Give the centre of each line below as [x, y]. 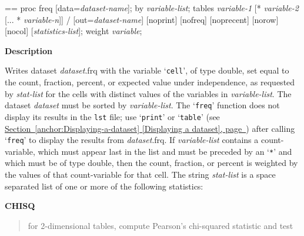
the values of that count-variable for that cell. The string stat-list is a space [140, 174]
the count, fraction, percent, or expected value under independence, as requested [150, 82]
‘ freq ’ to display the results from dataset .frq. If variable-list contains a [132, 140]
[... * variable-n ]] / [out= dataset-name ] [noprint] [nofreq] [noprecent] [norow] [142, 19]
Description [29, 50]
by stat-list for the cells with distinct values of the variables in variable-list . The [148, 93]
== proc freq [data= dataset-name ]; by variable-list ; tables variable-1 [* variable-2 [152, 8]
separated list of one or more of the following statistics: [104, 186]
